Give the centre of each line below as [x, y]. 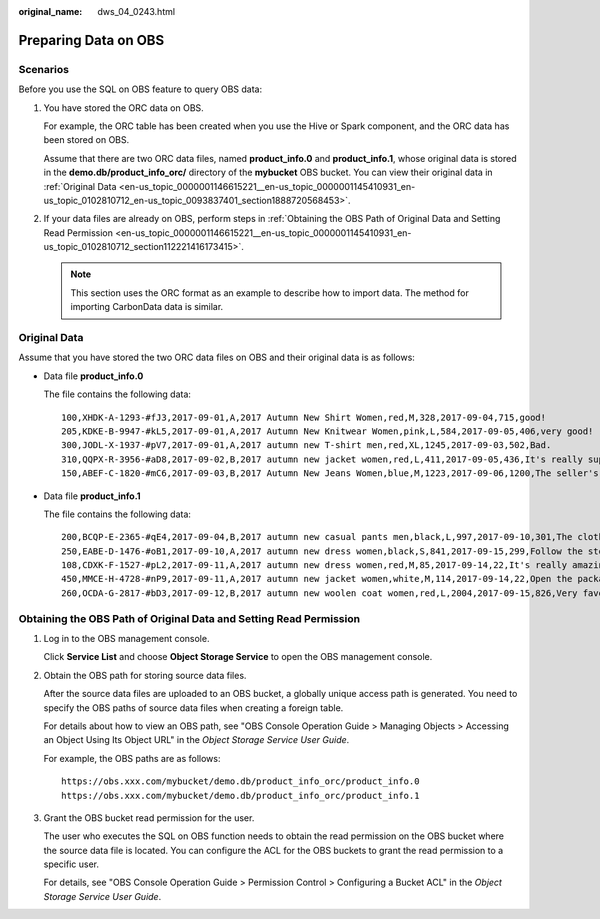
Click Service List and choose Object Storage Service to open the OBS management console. [238, 657]
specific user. [71, 864]
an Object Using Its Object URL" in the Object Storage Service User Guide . [196, 740]
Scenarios [44, 69]
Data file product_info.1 [92, 496]
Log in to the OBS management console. [126, 638]
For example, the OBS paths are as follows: [132, 758]
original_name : [50, 11]
